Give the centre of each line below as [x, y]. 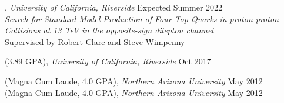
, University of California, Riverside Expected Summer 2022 [114, 7]
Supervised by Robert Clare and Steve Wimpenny [95, 41]
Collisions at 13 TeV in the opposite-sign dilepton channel [109, 30]
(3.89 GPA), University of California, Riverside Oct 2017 [108, 61]
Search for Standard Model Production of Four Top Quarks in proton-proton [142, 18]
